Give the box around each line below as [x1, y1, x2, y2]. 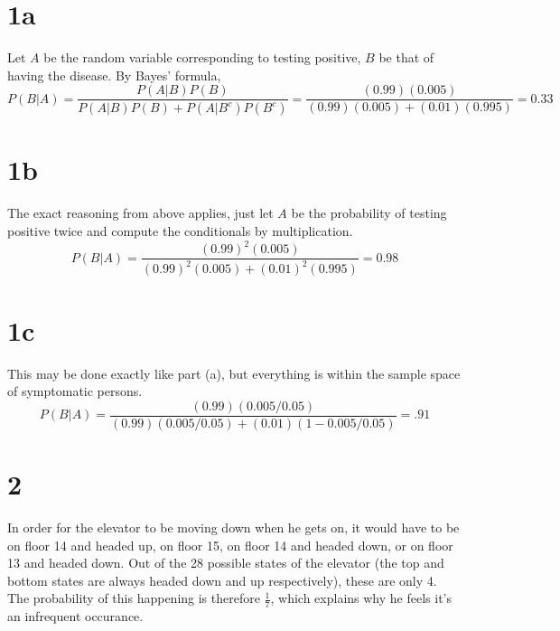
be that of [378, 48, 434, 67]
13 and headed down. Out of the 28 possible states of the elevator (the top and [7, 553, 444, 572]
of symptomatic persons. [7, 381, 143, 400]
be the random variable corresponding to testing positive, [43, 48, 361, 67]
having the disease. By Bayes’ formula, [7, 65, 221, 84]
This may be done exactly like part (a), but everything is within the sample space [7, 363, 461, 382]
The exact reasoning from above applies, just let [7, 203, 274, 222]
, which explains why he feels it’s [270, 589, 452, 607]
